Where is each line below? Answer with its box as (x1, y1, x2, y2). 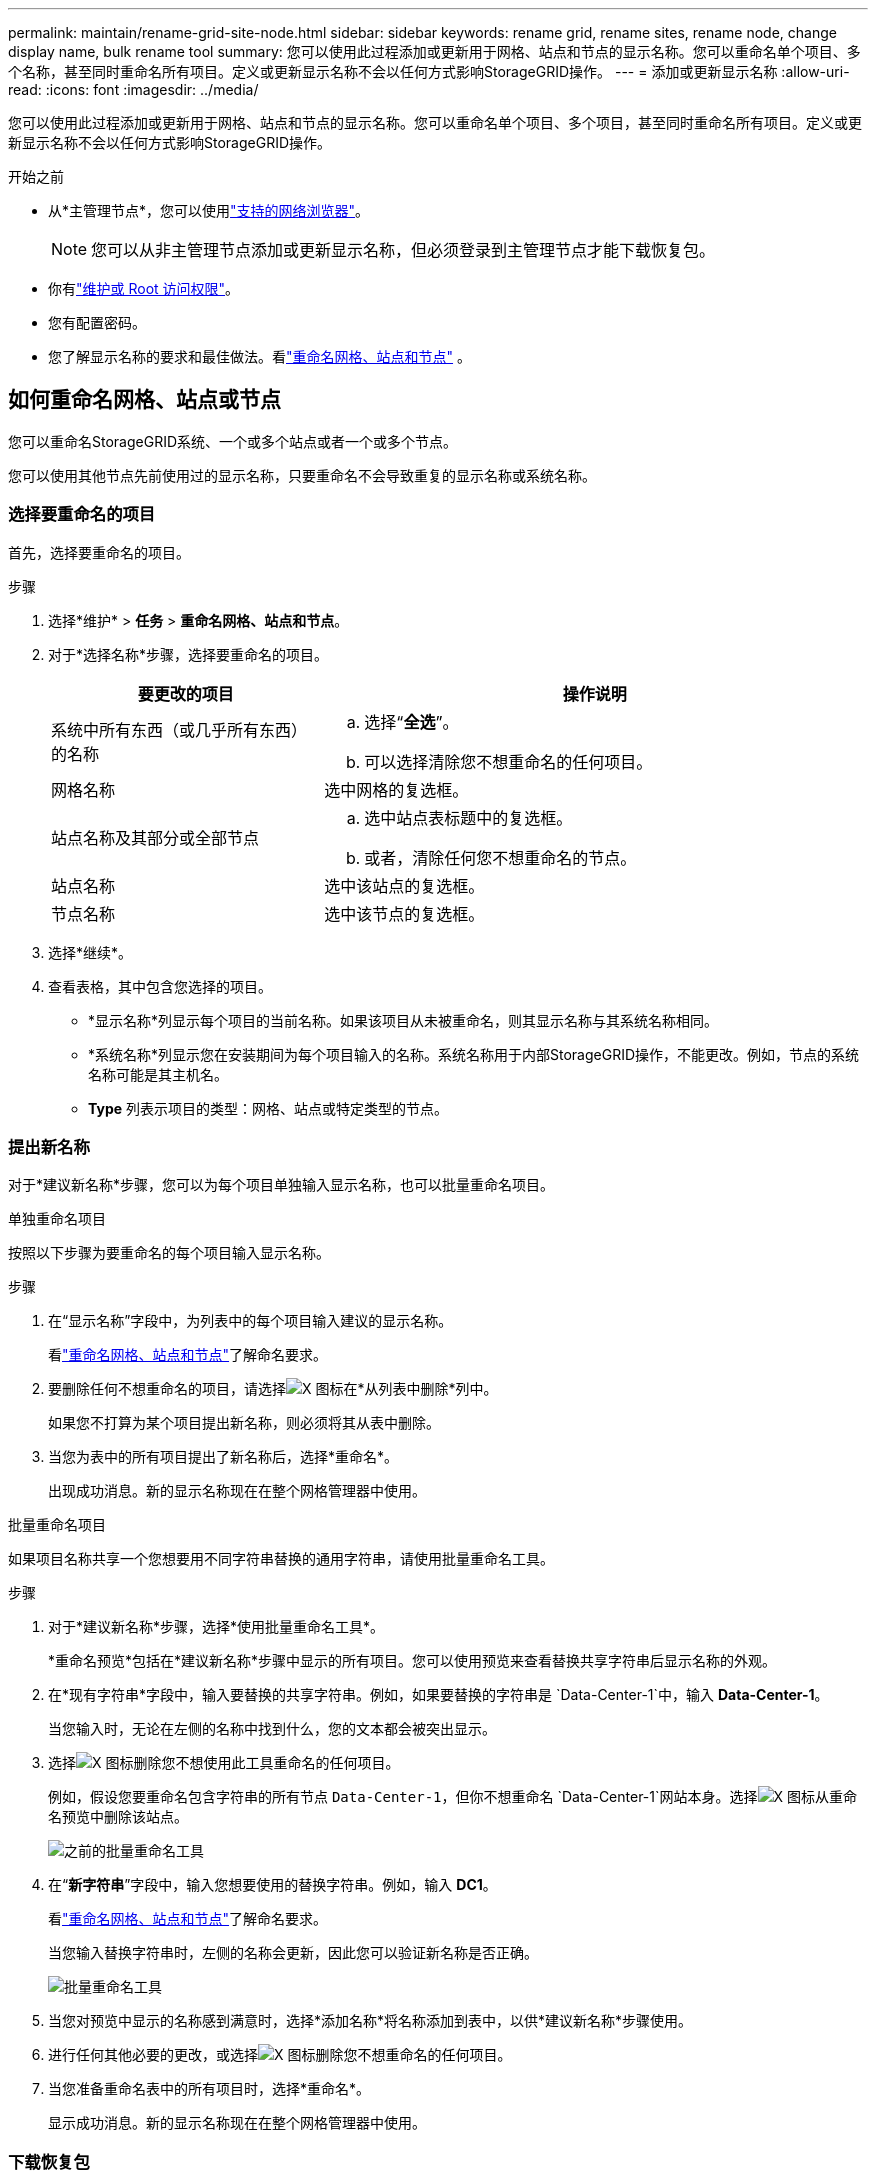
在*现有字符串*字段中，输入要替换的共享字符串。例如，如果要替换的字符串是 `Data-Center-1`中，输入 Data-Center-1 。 (48, 1686, 829, 1704)
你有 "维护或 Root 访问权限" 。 (48, 280, 240, 297)
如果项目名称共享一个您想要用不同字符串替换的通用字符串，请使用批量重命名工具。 (8, 1550, 554, 1568)
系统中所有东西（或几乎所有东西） (51, 719, 308, 740)
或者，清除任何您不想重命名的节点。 (364, 847, 637, 868)
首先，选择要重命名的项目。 (8, 543, 190, 561)
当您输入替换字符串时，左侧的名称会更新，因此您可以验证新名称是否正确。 (48, 1944, 538, 1962)
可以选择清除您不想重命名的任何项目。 (364, 751, 653, 772)
